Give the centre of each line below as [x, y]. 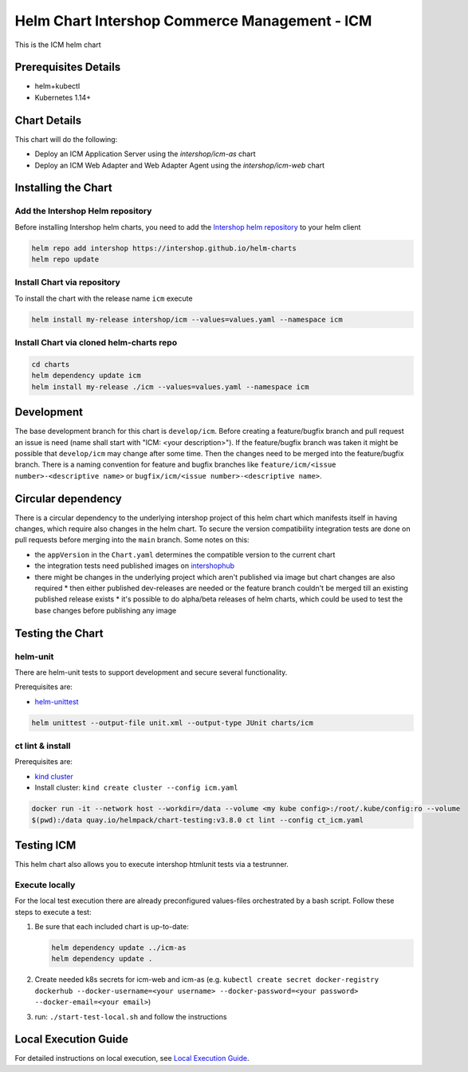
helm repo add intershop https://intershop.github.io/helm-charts [164, 248]
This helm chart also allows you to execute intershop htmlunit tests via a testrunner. [151, 865]
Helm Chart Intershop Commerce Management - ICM [193, 21]
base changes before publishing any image [106, 610]
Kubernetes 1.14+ [63, 97]
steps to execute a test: [53, 912]
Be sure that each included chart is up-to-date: [112, 927]
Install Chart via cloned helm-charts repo [96, 343]
